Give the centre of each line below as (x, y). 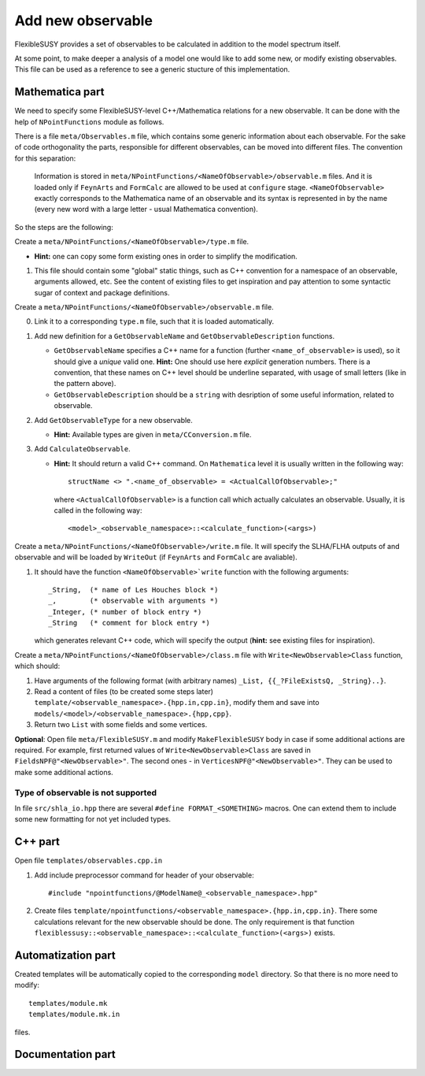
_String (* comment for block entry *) (129, 623)
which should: (37, 666)
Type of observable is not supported (86, 792)
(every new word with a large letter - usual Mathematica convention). (146, 210)
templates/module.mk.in (74, 1015)
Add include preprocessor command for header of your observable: (144, 875)
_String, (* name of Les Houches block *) (133, 590)
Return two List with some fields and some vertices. (121, 725)
